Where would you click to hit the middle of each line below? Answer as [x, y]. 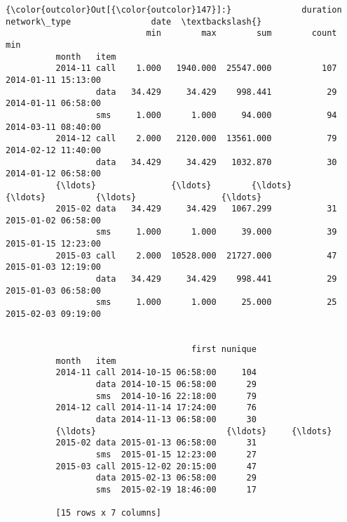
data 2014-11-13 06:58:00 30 [176, 419]
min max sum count [241, 33]
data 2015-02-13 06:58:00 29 [176, 478]
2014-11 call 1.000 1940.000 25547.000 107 [196, 68]
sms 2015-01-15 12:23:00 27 [176, 454]
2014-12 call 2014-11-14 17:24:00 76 [156, 408]
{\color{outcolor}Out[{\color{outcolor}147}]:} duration [174, 10]
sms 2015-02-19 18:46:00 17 [176, 489]
